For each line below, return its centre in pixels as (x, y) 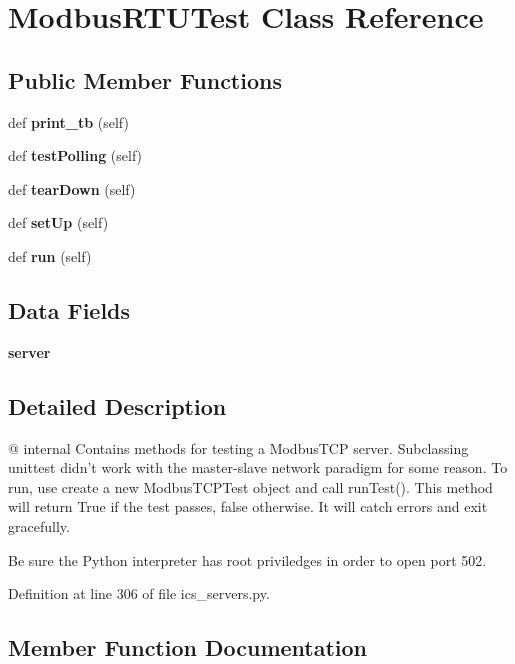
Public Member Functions (145, 79)
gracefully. (39, 525)
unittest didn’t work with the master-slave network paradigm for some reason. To (258, 467)
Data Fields (69, 309)
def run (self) (50, 255)
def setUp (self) (58, 222)
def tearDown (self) (72, 188)
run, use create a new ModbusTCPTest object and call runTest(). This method (250, 486)
